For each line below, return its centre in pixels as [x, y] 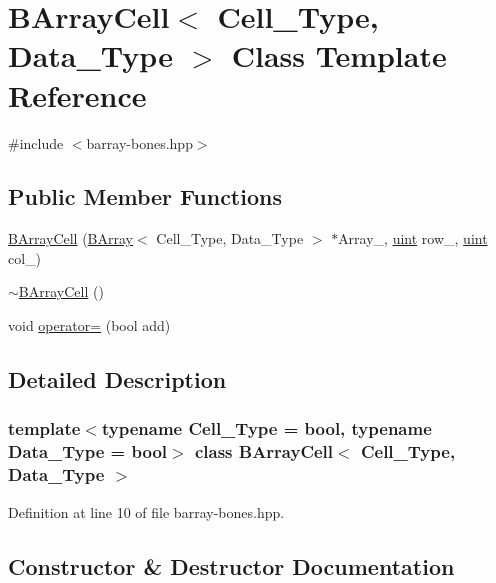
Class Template [339, 55]
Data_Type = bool [88, 451]
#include [36, 142]
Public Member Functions [145, 196]
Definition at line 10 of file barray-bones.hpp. [146, 511]
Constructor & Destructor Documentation [231, 565]
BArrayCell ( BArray [70, 238]
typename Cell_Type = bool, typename [266, 428]
